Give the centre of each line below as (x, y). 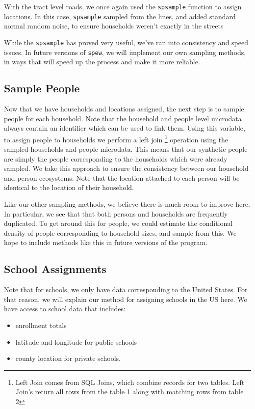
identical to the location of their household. (69, 187)
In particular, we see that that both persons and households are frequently (116, 213)
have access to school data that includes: (65, 309)
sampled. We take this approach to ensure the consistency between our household (126, 168)
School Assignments (55, 269)
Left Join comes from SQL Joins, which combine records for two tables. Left (130, 382)
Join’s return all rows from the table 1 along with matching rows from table (129, 392)
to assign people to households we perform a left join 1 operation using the (116, 138)
